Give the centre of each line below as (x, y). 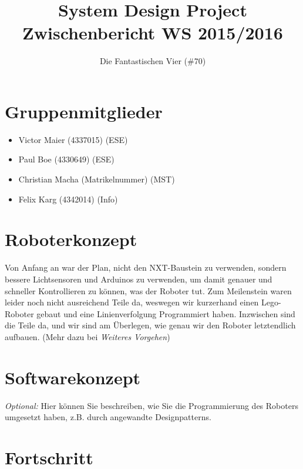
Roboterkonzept (71, 239)
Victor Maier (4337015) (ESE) (73, 139)
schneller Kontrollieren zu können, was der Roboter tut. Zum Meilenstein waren (148, 290)
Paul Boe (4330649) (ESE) (66, 159)
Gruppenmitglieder (84, 111)
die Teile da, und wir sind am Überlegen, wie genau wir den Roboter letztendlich (150, 325)
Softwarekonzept (73, 377)
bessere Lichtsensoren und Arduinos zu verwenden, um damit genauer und (139, 279)
